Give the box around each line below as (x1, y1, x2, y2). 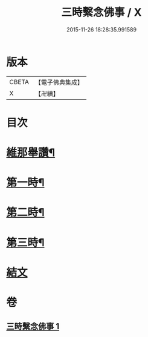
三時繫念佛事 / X (61, 5, 142, 19)
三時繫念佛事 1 (6, 321, 60, 332)
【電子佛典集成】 (34, 78, 83, 87)
